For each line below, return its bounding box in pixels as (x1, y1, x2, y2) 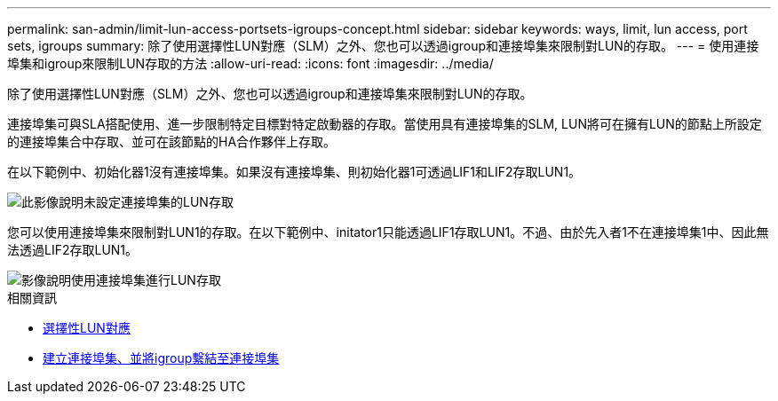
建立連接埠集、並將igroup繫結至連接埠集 (43, 350, 280, 366)
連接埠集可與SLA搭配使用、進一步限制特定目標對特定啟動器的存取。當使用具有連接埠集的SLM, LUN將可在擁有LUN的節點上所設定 (7, 116, 762, 131)
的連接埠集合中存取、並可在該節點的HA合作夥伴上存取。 (7, 134, 337, 149)
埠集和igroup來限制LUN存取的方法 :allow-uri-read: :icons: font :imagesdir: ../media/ (7, 56, 494, 71)
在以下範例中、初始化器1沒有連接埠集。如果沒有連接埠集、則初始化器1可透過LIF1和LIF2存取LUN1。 (7, 164, 582, 179)
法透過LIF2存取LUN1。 (7, 242, 139, 257)
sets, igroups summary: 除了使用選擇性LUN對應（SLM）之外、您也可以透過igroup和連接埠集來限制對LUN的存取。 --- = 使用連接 (7, 38, 759, 53)
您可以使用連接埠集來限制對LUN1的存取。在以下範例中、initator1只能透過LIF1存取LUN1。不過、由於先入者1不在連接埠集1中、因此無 (7, 224, 769, 240)
